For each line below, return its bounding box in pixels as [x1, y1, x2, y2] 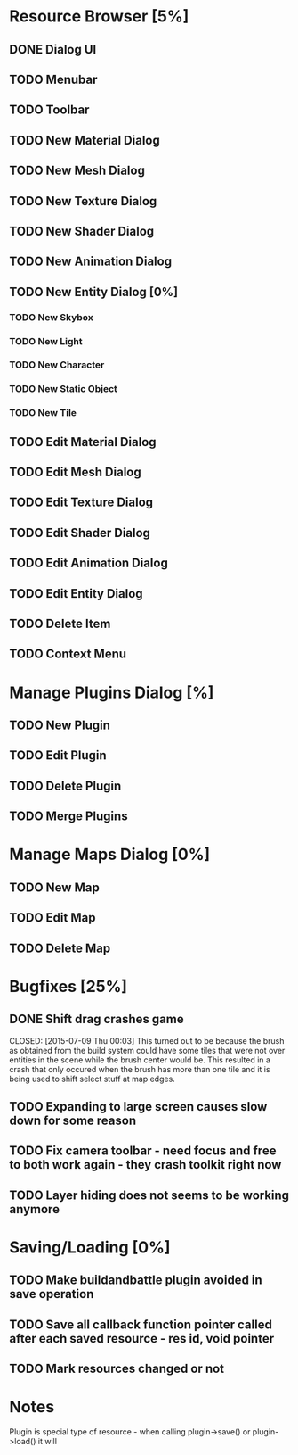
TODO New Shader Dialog [9, 223, 155, 238]
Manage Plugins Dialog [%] [9, 682, 214, 702]
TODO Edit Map [9, 910, 96, 925]
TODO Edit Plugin [9, 748, 107, 764]
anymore [9, 1202, 60, 1217]
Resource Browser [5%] [9, 6, 189, 27]
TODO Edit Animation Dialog [9, 556, 169, 571]
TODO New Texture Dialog [9, 194, 157, 209]
